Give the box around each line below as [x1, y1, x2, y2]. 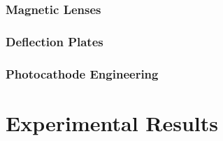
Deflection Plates [6, 32, 103, 50]
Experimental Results [6, 108, 218, 137]
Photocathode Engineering [6, 65, 159, 82]
